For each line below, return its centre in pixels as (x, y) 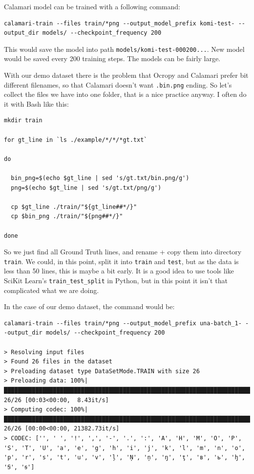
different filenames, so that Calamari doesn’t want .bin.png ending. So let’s (118, 84)
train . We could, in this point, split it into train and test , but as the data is (121, 261)
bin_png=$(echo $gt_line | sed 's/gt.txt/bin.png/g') (100, 178)
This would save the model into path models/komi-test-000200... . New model (124, 49)
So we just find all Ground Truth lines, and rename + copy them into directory (123, 252)
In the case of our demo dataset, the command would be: (89, 306)
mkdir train (23, 121)
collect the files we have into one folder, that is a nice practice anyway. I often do (125, 94)
